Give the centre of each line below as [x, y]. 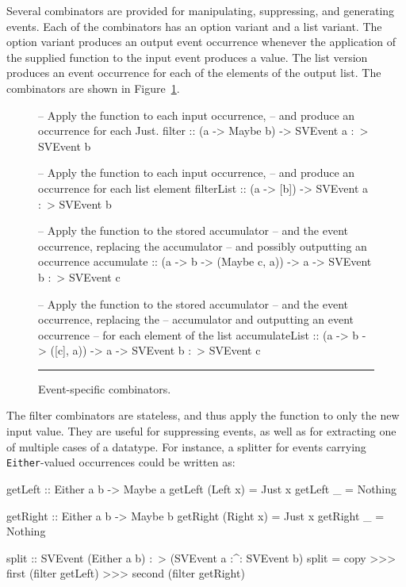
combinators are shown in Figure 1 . [93, 88]
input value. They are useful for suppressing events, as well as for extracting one [201, 431]
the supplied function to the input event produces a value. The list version [187, 57]
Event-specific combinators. [105, 388]
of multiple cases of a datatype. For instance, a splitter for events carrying [186, 446]
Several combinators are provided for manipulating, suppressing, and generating [201, 10]
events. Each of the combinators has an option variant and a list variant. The [194, 26]
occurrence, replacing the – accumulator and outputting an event [196, 319]
